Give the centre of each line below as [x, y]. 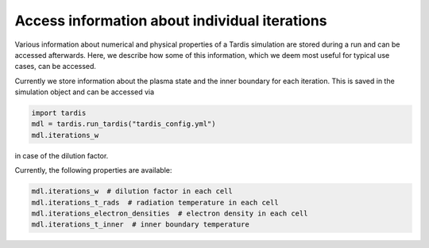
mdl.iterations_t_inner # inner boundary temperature [140, 225]
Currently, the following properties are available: [93, 170]
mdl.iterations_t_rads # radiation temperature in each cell [155, 202]
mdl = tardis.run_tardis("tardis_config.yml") [124, 124]
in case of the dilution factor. [62, 155]
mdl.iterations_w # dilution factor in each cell [132, 191]
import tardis [59, 113]
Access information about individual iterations [171, 21]
